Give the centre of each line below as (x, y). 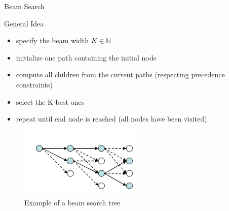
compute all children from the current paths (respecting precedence (120, 74)
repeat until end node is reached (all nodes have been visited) (111, 119)
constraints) (34, 84)
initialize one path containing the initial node (86, 57)
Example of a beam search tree (72, 202)
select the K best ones (50, 101)
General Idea (24, 23)
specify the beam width (52, 40)
